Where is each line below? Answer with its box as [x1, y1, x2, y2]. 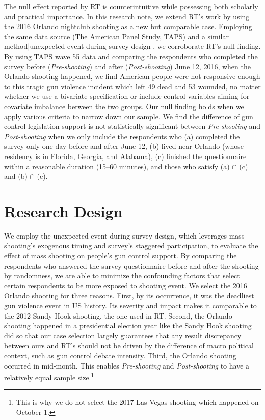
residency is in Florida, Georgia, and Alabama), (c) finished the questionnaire [4, 150, 247, 161]
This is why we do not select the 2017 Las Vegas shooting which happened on [16, 397, 259, 407]
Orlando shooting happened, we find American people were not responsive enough [4, 71, 260, 82]
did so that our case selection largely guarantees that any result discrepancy [4, 330, 242, 340]
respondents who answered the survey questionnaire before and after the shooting [4, 260, 259, 271]
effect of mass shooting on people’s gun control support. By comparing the [4, 250, 237, 260]
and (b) [4, 171, 28, 181]
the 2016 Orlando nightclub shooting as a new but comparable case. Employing [4, 21, 252, 32]
